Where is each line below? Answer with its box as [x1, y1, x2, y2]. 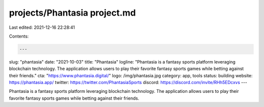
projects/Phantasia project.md [9, 7, 136, 18]
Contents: [9, 33, 29, 39]
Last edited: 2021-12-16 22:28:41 [9, 24, 75, 30]
